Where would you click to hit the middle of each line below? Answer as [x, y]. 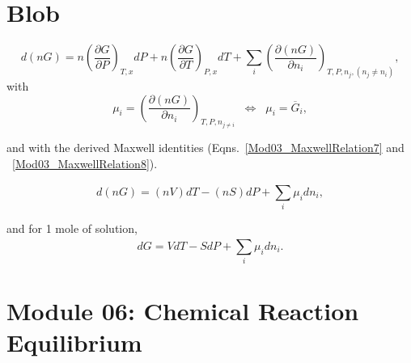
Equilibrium [74, 342]
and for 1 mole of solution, [72, 228]
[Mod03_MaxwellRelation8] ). [85, 163]
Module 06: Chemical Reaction [183, 311]
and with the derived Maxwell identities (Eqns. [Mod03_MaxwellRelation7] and [205, 148]
